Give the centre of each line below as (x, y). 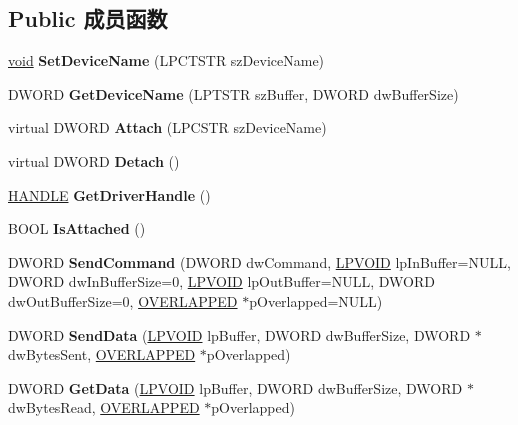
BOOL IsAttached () (77, 228)
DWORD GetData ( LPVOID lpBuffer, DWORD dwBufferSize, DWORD (235, 387)
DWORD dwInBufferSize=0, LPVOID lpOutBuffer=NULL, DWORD (221, 281)
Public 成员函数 (88, 18)
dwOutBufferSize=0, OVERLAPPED (123, 300)
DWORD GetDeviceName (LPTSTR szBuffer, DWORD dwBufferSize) (233, 93)
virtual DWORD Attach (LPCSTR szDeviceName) (167, 127)
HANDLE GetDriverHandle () (109, 194)
